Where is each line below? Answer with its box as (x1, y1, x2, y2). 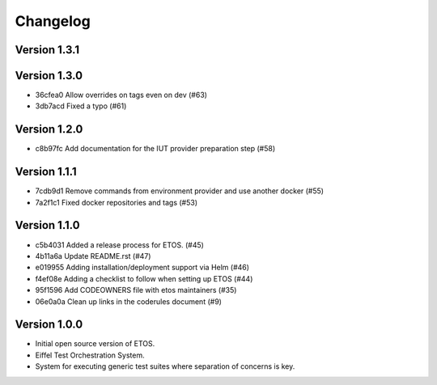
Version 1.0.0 (15, 318, 83, 332)
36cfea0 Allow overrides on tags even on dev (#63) (35, 90, 208, 100)
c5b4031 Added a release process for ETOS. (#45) (35, 239, 204, 250)
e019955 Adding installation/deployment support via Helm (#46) (35, 263, 250, 273)
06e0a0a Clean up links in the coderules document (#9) (35, 296, 223, 307)
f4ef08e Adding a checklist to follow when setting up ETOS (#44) (35, 273, 253, 283)
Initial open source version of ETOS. (35, 339, 155, 349)
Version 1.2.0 (15, 122, 83, 137)
